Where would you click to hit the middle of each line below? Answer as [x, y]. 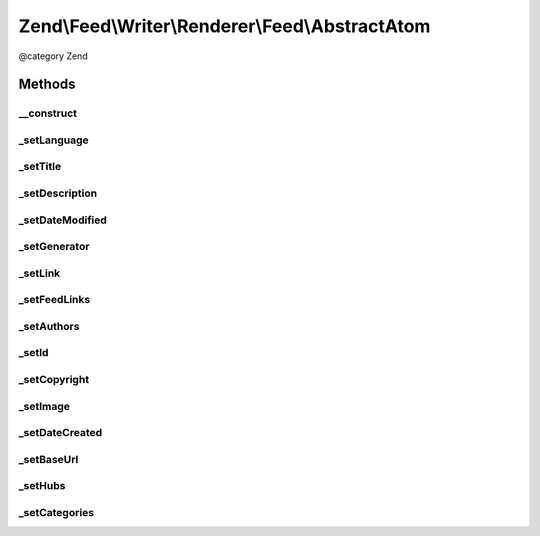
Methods [47, 84]
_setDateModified [62, 220]
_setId [33, 353]
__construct [48, 113]
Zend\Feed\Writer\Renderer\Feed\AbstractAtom [224, 26]
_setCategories [56, 512]
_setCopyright [54, 379]
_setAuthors [49, 326]
